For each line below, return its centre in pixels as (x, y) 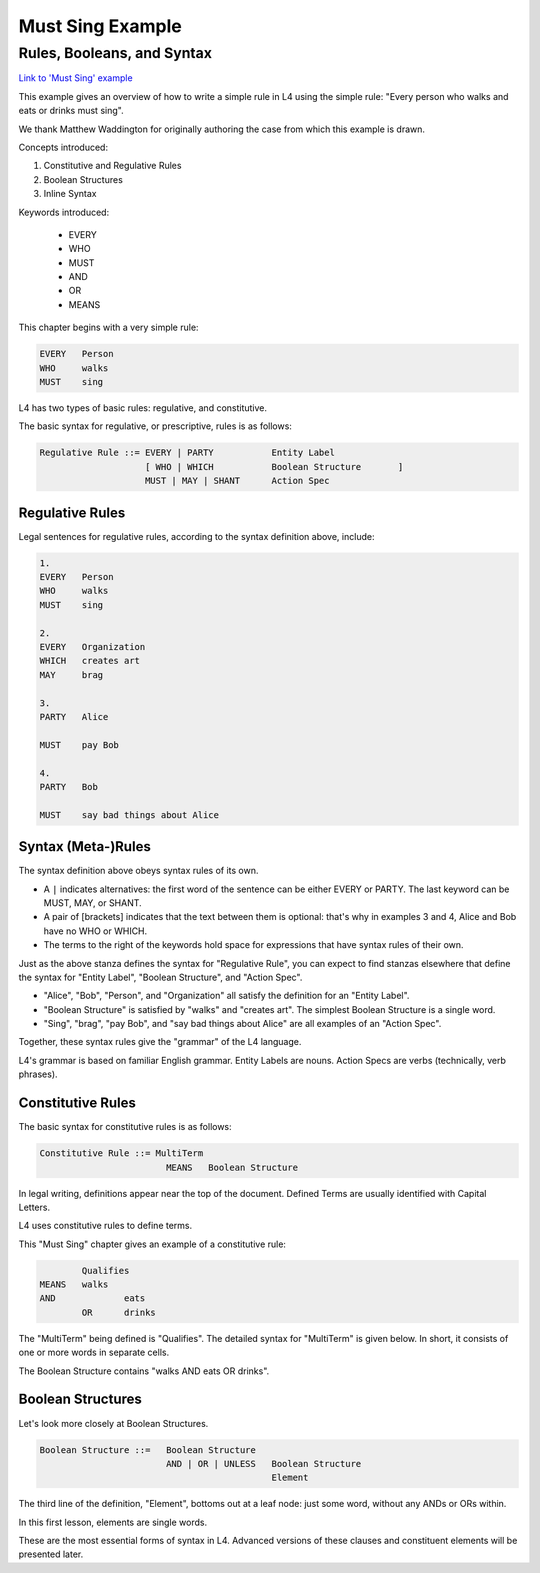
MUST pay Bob (79, 744)
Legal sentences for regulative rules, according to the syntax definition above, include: (196, 536)
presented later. (51, 1554)
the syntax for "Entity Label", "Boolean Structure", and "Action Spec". (160, 977)
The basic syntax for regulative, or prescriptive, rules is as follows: (155, 426)
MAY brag (71, 674)
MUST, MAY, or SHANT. (92, 902)
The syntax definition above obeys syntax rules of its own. (138, 871)
